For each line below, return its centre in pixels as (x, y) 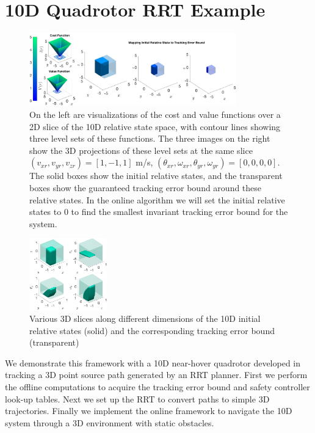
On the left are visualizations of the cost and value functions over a (155, 114)
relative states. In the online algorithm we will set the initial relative (157, 199)
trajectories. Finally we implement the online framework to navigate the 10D (149, 411)
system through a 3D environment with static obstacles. (110, 422)
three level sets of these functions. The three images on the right (150, 138)
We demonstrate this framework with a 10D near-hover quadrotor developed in (153, 362)
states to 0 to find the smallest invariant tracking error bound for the (159, 212)
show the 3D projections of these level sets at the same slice (141, 150)
